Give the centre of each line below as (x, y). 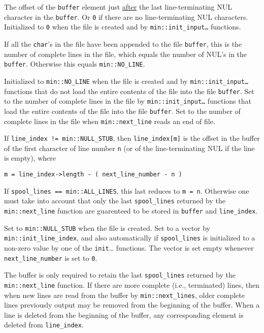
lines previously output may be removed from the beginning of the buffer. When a (132, 305)
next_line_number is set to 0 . (51, 258)
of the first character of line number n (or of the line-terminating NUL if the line (129, 148)
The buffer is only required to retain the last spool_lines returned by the (120, 275)
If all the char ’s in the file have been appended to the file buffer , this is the (123, 43)
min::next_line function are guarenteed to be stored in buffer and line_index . (131, 211)
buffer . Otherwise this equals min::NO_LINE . (75, 64)
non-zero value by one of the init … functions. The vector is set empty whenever (129, 248)
